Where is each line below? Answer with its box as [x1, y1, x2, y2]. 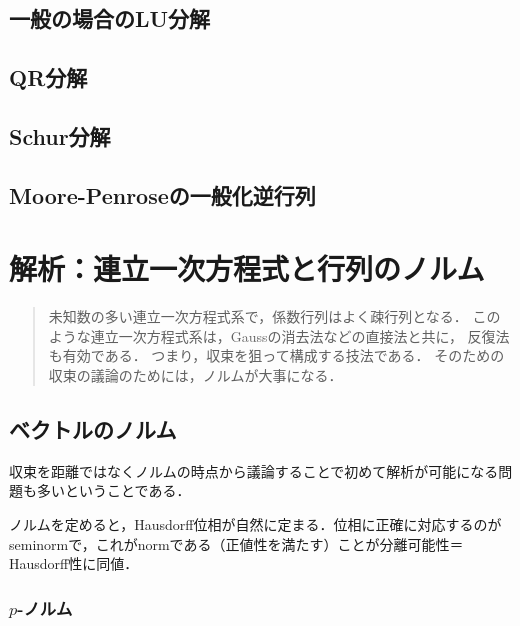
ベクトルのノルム [9, 414, 177, 445]
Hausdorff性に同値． [9, 553, 139, 574]
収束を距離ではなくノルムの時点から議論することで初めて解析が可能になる [9, 460, 499, 481]
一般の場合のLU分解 [9, 3, 211, 34]
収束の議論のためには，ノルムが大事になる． [48, 365, 343, 386]
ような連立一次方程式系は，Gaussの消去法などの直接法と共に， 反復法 [48, 325, 510, 346]
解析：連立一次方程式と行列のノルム [9, 248, 485, 289]
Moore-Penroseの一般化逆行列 [9, 179, 316, 210]
